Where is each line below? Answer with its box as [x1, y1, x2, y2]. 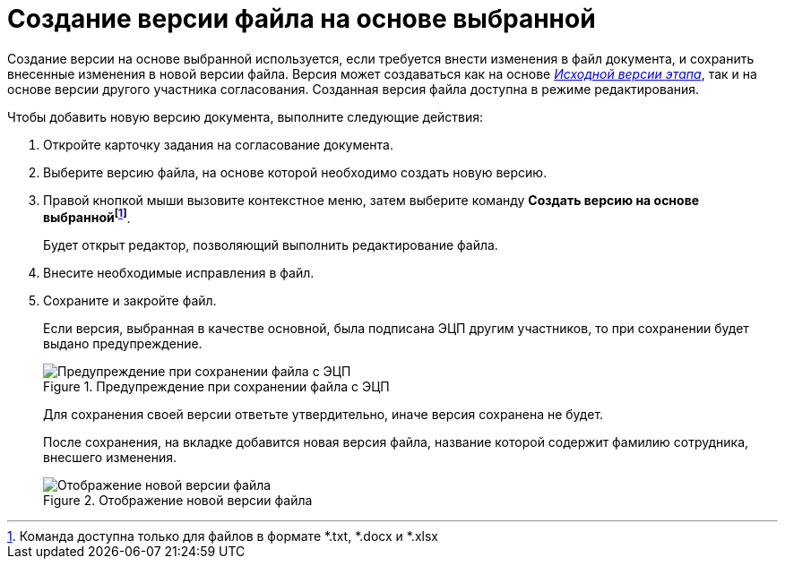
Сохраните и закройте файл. [43, 293, 217, 309]
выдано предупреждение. [43, 336, 203, 352]
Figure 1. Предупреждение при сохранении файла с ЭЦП [43, 379, 390, 395]
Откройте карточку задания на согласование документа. [43, 136, 394, 152]
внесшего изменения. [43, 450, 177, 466]
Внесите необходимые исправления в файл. [43, 265, 315, 281]
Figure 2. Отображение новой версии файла [43, 493, 313, 509]
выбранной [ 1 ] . [43, 207, 131, 226]
